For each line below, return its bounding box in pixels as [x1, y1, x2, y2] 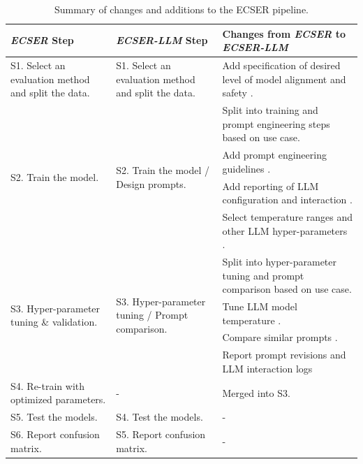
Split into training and [222, 103, 318, 117]
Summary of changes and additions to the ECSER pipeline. [54, 2, 309, 16]
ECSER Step [10, 33, 74, 48]
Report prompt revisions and [222, 347, 346, 362]
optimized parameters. [10, 392, 106, 407]
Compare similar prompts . [222, 330, 338, 345]
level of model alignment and [222, 71, 346, 86]
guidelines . [222, 161, 271, 175]
